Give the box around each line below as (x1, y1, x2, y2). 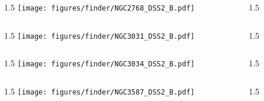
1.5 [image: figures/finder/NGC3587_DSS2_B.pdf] (4, 85, 195, 97)
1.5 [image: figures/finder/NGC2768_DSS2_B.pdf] (4, 1, 195, 13)
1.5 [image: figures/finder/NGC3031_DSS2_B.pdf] (4, 29, 195, 41)
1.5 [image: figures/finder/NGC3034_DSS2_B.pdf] (4, 57, 195, 69)
